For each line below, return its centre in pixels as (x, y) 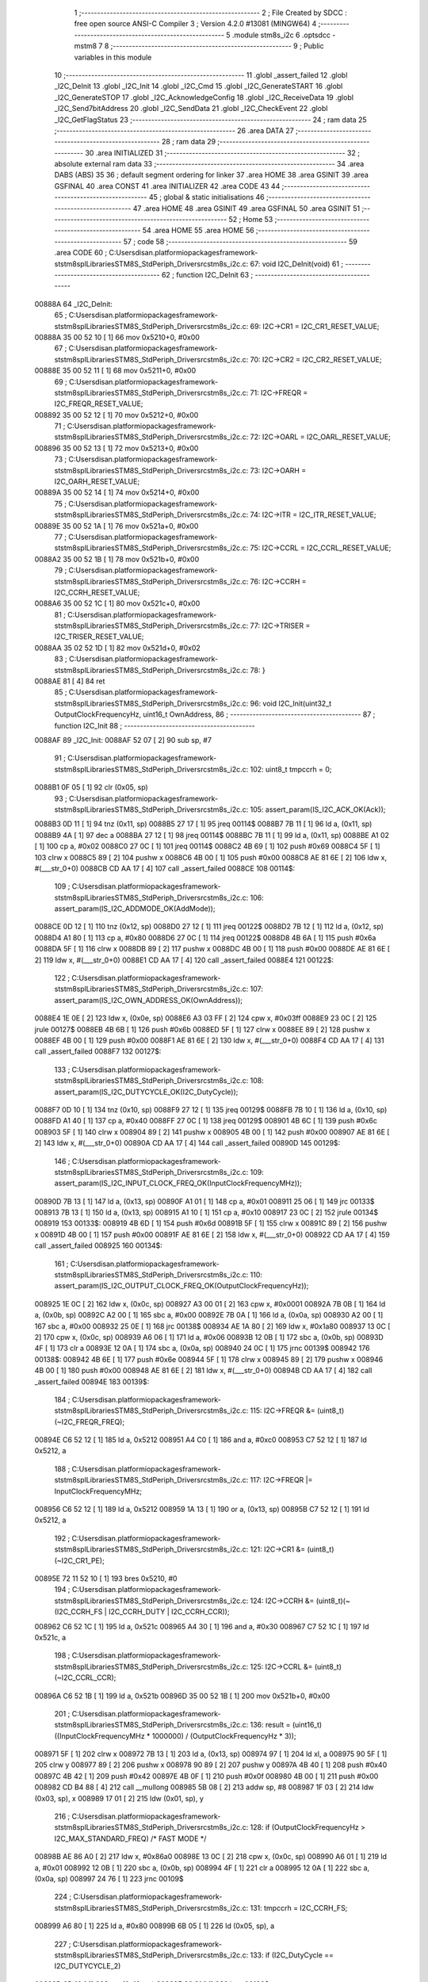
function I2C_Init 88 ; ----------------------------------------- (155, 725)
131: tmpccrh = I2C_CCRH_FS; (299, 1907)
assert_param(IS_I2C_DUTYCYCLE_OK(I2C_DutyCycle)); (146, 1092)
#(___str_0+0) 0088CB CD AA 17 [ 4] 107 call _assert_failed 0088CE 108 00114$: (165, 868)
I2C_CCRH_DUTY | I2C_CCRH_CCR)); (169, 1612)
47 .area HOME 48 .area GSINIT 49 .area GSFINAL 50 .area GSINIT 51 (246, 208)
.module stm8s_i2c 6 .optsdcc (281, 35)
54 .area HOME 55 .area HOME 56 (198, 231)
